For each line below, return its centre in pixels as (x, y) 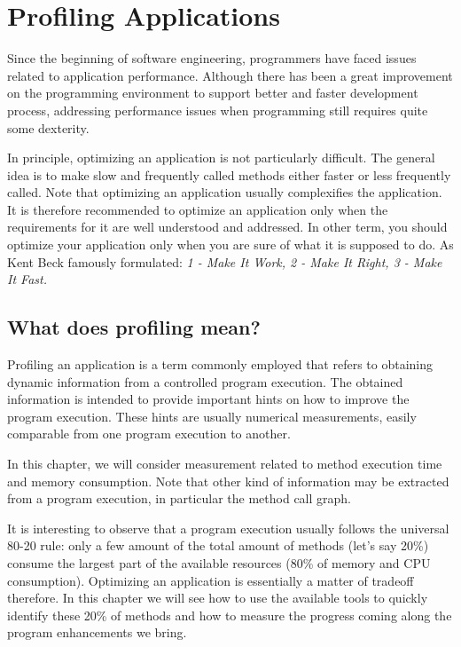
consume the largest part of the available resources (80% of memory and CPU (219, 562)
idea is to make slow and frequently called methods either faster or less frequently (229, 174)
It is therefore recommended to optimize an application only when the (198, 209)
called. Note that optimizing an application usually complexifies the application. (225, 192)
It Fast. (27, 279)
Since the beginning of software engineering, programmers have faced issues (212, 58)
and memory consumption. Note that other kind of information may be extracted (228, 481)
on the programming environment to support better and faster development (213, 93)
